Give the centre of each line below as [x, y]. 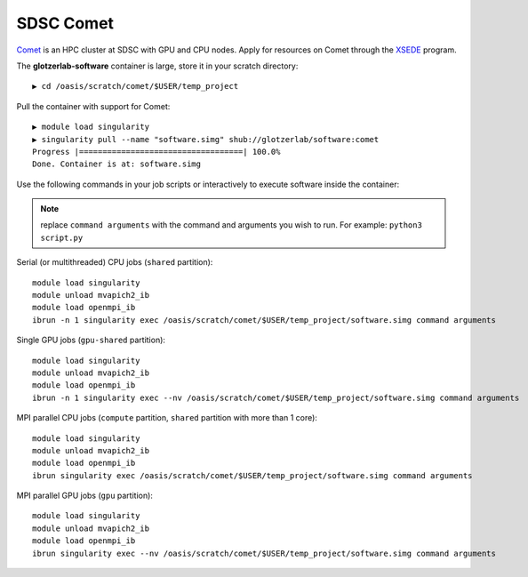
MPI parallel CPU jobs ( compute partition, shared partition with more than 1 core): [167, 418]
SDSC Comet [65, 23]
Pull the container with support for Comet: [93, 106]
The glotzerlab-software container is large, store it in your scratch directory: [157, 66]
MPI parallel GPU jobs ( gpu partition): [84, 496]
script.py [62, 237]
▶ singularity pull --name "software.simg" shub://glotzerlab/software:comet [206, 139]
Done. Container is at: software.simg [117, 164]
